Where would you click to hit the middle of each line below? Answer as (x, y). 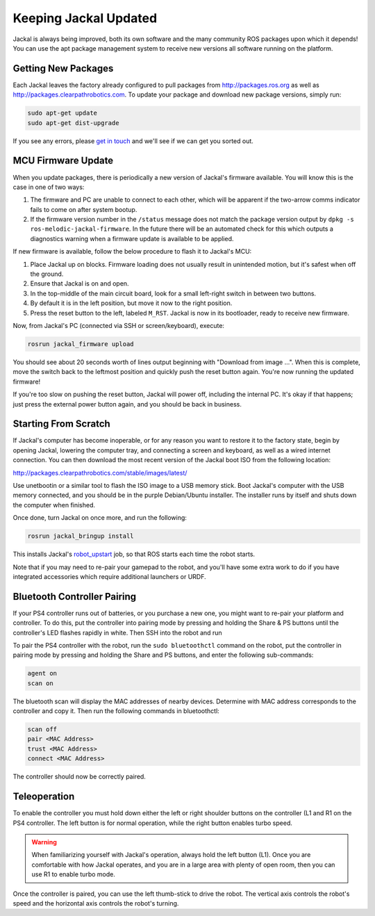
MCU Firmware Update (63, 161)
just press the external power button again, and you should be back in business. (127, 404)
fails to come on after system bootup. (84, 209)
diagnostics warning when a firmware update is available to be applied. (132, 238)
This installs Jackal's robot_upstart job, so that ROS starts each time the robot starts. (134, 554)
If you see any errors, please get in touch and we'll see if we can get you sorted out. (133, 141)
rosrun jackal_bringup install (81, 536)
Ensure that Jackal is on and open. (80, 284)
